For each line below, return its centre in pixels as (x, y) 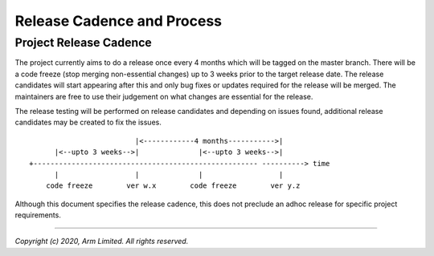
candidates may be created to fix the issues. (88, 122)
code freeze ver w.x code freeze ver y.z (173, 186)
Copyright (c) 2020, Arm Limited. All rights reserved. (102, 242)
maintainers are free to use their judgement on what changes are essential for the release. (164, 96)
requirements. (38, 215)
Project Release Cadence (83, 43)
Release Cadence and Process (119, 21)
